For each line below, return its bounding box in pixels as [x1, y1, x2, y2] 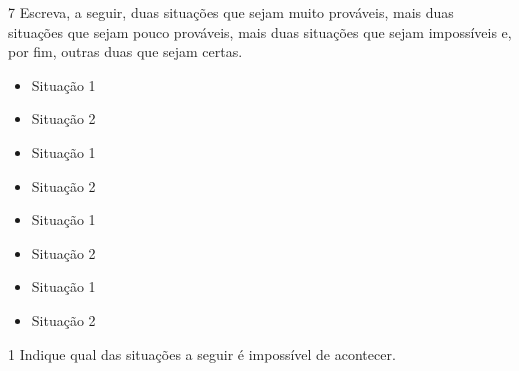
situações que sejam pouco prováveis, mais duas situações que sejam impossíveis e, [8, 21, 512, 42]
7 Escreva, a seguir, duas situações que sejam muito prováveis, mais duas [8, 2, 454, 22]
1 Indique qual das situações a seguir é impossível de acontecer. [8, 343, 396, 364]
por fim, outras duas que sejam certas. [8, 41, 243, 62]
